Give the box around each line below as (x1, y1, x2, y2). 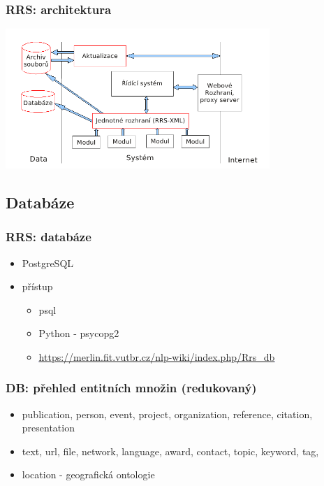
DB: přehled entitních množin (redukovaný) (6, 379, 257, 396)
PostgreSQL (22, 255, 74, 270)
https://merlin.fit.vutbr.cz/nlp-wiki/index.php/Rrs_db (38, 349, 275, 364)
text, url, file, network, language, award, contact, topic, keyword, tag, (22, 443, 319, 458)
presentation (22, 420, 75, 435)
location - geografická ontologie (22, 467, 155, 482)
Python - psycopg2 (38, 326, 119, 341)
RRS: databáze (6, 228, 91, 245)
